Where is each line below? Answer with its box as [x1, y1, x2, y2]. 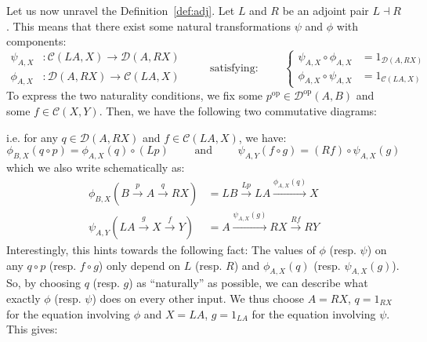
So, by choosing [6, 275, 81, 291]
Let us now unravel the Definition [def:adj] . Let [6, 2, 235, 18]
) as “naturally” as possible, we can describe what [128, 275, 368, 291]
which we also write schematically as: [6, 159, 185, 176]
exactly [6, 290, 41, 307]
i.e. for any [6, 129, 58, 145]
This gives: [6, 321, 58, 337]
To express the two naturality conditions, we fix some [6, 87, 263, 104]
